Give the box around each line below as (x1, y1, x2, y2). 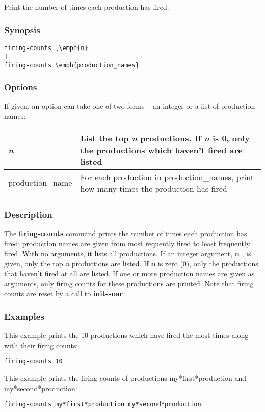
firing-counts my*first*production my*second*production (4, 401, 201, 408)
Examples (4, 309, 44, 322)
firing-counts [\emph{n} (4, 44, 88, 52)
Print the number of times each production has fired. (4, 2, 169, 12)
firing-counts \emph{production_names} (4, 61, 139, 69)
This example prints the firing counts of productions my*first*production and (4, 373, 247, 383)
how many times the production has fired (80, 182, 227, 195)
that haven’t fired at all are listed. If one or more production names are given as (4, 268, 255, 279)
